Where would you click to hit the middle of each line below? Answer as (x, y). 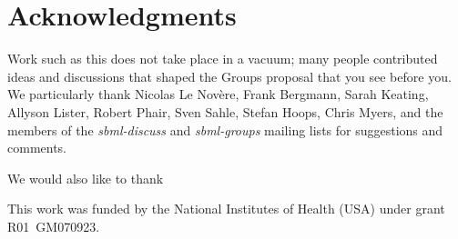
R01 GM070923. (54, 226)
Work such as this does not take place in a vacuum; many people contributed (223, 59)
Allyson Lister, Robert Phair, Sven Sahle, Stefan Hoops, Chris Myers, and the (225, 111)
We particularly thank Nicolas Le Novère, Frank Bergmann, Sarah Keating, (218, 94)
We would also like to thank (86, 178)
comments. (37, 148)
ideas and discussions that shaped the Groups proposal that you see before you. (229, 76)
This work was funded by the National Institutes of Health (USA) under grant (226, 209)
